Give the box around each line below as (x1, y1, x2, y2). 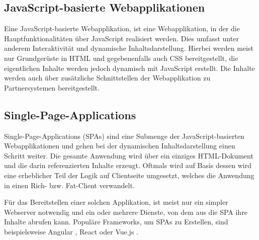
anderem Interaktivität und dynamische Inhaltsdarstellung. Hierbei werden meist (4, 43, 253, 53)
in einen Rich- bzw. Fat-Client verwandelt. (4, 180, 135, 190)
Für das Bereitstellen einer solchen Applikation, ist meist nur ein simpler (4, 197, 228, 207)
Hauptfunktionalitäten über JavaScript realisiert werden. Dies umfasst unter (4, 33, 239, 43)
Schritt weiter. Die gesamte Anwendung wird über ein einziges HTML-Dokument (4, 150, 253, 161)
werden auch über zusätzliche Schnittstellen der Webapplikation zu (4, 72, 211, 83)
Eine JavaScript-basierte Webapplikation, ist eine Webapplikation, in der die (4, 23, 240, 34)
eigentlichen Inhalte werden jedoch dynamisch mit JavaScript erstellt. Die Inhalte (4, 62, 255, 73)
